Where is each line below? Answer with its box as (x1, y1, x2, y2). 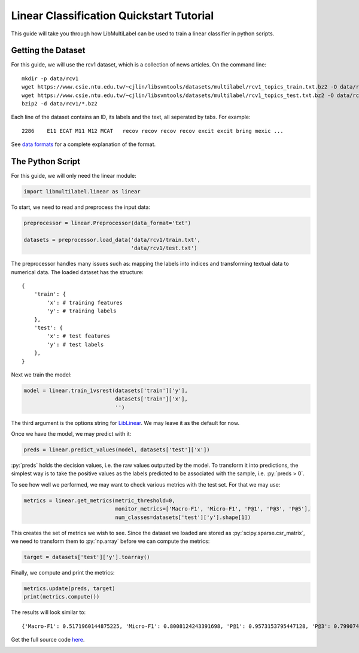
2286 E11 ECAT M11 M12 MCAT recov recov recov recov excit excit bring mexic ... (22, 127, 284, 134)
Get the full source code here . (11, 636, 85, 643)
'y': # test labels (47, 341, 104, 348)
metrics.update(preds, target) (23, 585, 116, 592)
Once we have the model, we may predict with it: (11, 430, 132, 438)
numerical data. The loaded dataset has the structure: (11, 268, 144, 275)
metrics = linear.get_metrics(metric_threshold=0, (23, 497, 176, 504)
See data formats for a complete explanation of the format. (11, 141, 156, 148)
